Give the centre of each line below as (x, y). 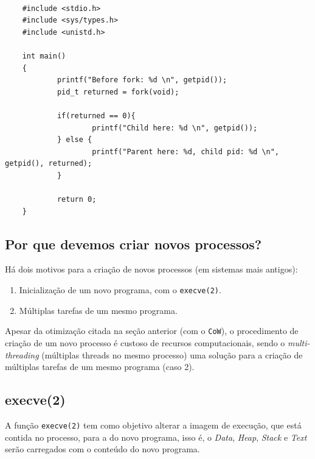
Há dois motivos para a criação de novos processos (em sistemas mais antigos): (151, 269)
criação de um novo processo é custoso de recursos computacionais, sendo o (145, 342)
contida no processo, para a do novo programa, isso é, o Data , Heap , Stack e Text (156, 437)
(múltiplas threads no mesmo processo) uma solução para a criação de (172, 354)
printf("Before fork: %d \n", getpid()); (142, 80)
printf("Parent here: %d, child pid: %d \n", (186, 151)
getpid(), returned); (49, 164)
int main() (44, 56)
